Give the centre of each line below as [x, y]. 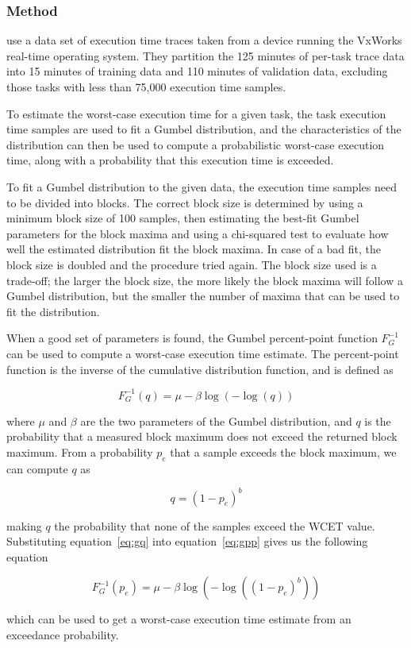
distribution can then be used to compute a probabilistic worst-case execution [196, 144]
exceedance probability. [63, 635]
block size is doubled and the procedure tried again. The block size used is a [192, 264]
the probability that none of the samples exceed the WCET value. [215, 525]
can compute [37, 468]
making [24, 525]
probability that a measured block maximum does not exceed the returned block [202, 436]
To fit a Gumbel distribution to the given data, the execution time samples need [202, 186]
